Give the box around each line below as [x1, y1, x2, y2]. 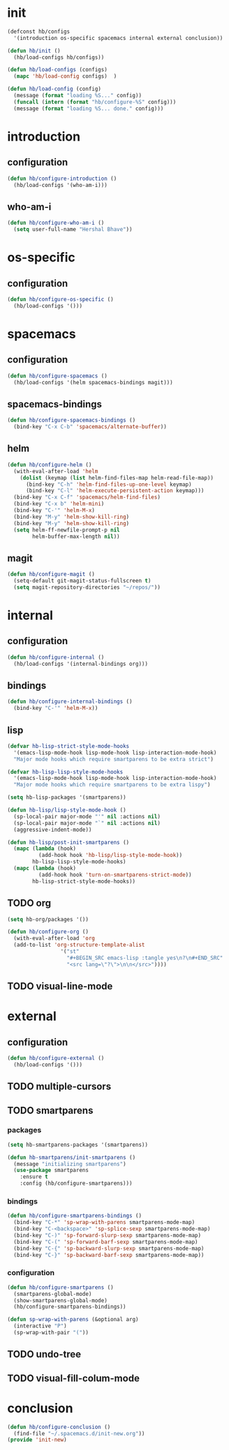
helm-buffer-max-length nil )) [32, 533, 120, 540]
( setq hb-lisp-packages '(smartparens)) [7, 794, 127, 801]
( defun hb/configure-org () [7, 928, 89, 935]
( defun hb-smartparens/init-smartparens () [7, 1154, 136, 1161]
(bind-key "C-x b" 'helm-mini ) [13, 501, 105, 508]
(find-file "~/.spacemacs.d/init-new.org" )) [13, 1430, 145, 1437]
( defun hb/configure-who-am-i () [7, 219, 105, 227]
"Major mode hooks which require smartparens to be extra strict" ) [13, 755, 214, 762]
